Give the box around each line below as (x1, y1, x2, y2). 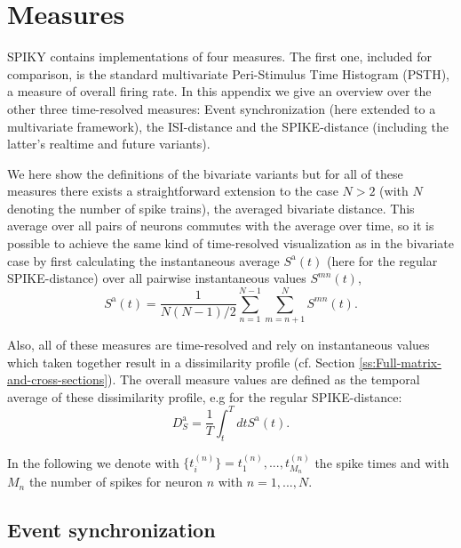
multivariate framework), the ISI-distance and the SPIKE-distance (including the (7, 117, 449, 135)
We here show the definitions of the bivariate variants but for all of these (7, 164, 403, 182)
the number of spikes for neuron (28, 472, 203, 491)
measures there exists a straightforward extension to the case (7, 181, 338, 200)
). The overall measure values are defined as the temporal (107, 370, 420, 389)
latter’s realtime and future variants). (7, 134, 211, 153)
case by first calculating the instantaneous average (7, 251, 280, 270)
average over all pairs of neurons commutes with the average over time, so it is (7, 216, 434, 235)
